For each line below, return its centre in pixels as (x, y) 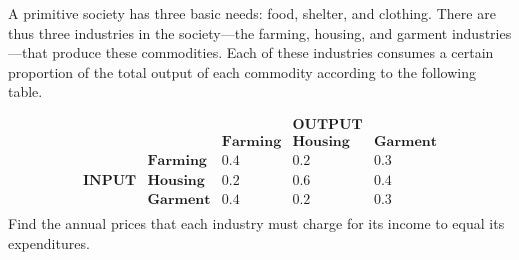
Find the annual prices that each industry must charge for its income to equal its (256, 223)
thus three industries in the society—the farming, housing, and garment (228, 32)
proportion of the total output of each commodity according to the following (242, 71)
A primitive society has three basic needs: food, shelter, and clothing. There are (252, 13)
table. (25, 91)
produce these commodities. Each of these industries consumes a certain (273, 52)
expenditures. (49, 242)
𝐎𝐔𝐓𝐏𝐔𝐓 (327, 124)
